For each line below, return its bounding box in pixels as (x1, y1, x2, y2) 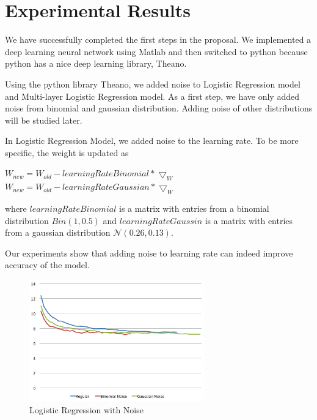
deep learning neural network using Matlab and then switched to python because (5, 45, 308, 58)
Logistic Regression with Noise (29, 403, 144, 416)
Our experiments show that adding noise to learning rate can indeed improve (5, 246, 293, 259)
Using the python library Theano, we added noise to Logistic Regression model (5, 77, 301, 90)
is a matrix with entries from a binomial (119, 202, 269, 215)
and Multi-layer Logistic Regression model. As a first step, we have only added (5, 89, 299, 102)
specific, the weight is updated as (5, 146, 129, 159)
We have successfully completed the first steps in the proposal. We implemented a (5, 33, 312, 46)
